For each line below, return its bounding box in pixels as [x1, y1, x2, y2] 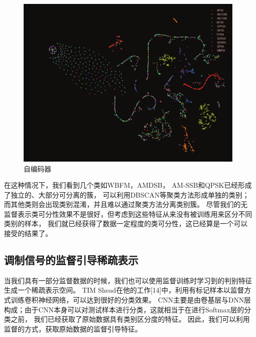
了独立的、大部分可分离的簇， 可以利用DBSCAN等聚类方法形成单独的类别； [4, 189, 250, 200]
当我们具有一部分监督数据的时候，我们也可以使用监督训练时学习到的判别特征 [4, 275, 252, 285]
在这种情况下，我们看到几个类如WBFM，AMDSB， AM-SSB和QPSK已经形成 [4, 180, 252, 190]
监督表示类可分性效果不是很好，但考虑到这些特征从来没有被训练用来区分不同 [4, 208, 252, 219]
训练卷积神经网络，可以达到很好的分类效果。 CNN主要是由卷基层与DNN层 [10, 295, 251, 305]
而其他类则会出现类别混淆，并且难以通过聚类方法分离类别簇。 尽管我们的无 [4, 199, 248, 209]
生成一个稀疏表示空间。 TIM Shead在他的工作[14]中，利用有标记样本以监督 [4, 285, 244, 295]
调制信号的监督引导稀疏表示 [4, 252, 138, 268]
